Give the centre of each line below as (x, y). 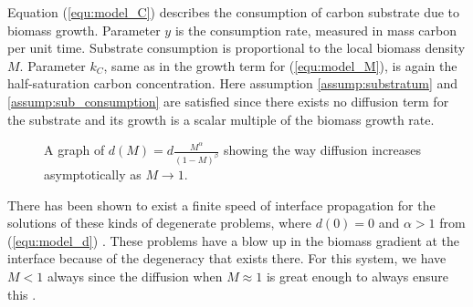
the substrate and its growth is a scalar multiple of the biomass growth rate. (221, 119)
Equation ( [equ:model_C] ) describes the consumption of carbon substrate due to (234, 12)
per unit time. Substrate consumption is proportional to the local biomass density (236, 48)
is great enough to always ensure (357, 276)
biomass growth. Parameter (84, 30)
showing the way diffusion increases (322, 150)
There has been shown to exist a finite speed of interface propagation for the (221, 205)
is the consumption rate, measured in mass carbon (315, 30)
